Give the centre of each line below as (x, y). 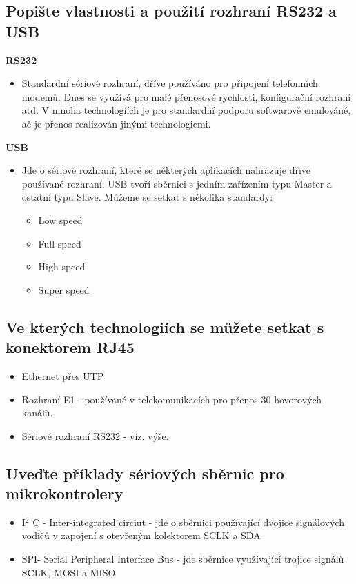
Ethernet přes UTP (63, 375)
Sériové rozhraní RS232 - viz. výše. (95, 435)
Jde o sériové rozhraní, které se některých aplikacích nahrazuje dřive (166, 170)
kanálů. (37, 413)
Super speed (64, 289)
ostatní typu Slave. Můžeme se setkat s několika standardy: (147, 197)
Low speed (60, 220)
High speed (62, 266)
